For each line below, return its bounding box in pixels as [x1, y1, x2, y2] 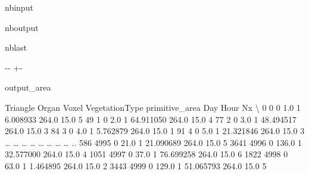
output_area [5, 81, 51, 94]
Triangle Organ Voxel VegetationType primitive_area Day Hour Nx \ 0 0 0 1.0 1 [5, 101, 301, 113]
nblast [5, 41, 27, 54]
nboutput [5, 21, 39, 33]
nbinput [5, 1, 33, 13]
